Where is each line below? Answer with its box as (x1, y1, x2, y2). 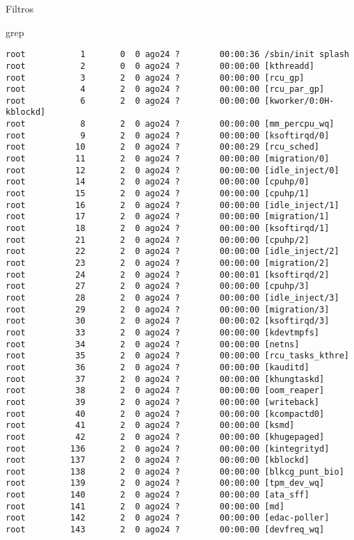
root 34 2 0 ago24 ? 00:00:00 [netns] (6, 339, 300, 349)
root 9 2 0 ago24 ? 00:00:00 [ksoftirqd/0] (6, 130, 330, 141)
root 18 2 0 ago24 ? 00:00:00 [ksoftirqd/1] (6, 223, 330, 234)
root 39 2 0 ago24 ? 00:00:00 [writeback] (6, 397, 320, 407)
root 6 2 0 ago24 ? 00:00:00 (6, 95, 260, 106)
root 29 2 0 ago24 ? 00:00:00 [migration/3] (6, 304, 330, 315)
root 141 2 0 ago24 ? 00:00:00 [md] (6, 501, 284, 511)
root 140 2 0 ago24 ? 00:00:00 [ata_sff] (6, 490, 309, 500)
